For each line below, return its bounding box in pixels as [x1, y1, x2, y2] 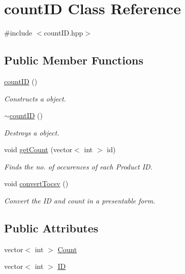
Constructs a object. [4, 93, 66, 104]
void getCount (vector [4, 144, 73, 155]
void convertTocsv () [4, 178, 69, 189]
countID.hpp [44, 27, 83, 38]
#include [4, 27, 33, 38]
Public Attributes [4, 220, 99, 236]
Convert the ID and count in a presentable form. [4, 195, 156, 206]
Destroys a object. [4, 127, 59, 138]
